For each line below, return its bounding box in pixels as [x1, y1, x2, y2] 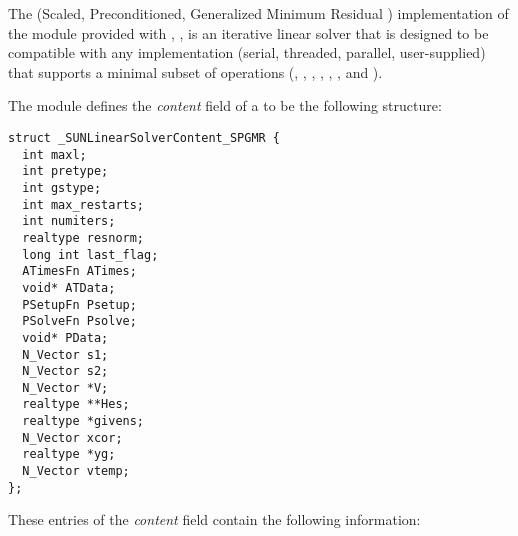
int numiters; [22, 214, 116, 229]
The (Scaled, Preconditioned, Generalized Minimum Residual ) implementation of [8, 3, 509, 23]
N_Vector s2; [22, 364, 109, 379]
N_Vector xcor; [22, 430, 123, 445]
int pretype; [22, 164, 109, 179]
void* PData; [22, 330, 109, 345]
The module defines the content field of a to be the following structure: [8, 95, 442, 116]
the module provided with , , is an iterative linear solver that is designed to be [8, 22, 489, 43]
